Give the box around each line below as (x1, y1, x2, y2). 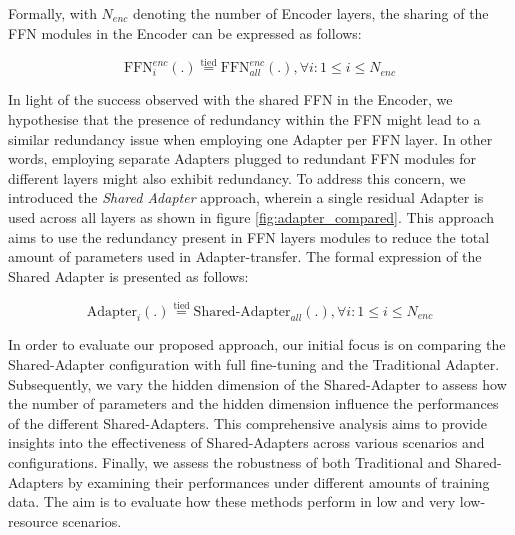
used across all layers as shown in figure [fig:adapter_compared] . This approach (8, 206, 495, 227)
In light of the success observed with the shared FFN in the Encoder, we (8, 89, 453, 110)
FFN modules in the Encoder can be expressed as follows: (8, 22, 362, 43)
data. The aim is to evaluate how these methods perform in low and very (8, 491, 456, 512)
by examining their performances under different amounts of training (68, 471, 490, 492)
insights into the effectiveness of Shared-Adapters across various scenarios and (8, 432, 485, 453)
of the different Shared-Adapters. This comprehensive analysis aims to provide (8, 412, 487, 433)
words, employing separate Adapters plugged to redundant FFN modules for (8, 148, 476, 169)
